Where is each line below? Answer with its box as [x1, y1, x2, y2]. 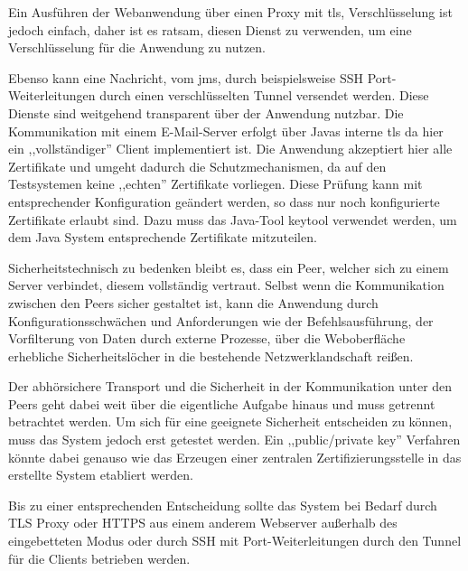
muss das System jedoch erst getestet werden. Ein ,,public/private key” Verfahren [8, 430, 461, 449]
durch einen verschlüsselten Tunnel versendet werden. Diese [99, 86, 429, 105]
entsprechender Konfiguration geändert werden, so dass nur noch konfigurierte [8, 192, 440, 211]
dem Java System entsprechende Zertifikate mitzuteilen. [8, 228, 317, 247]
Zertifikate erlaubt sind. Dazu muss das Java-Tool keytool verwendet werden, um [8, 210, 457, 229]
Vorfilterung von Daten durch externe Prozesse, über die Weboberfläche [8, 329, 406, 348]
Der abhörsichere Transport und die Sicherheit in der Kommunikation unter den [8, 377, 453, 396]
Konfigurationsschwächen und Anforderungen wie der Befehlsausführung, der [8, 311, 434, 330]
